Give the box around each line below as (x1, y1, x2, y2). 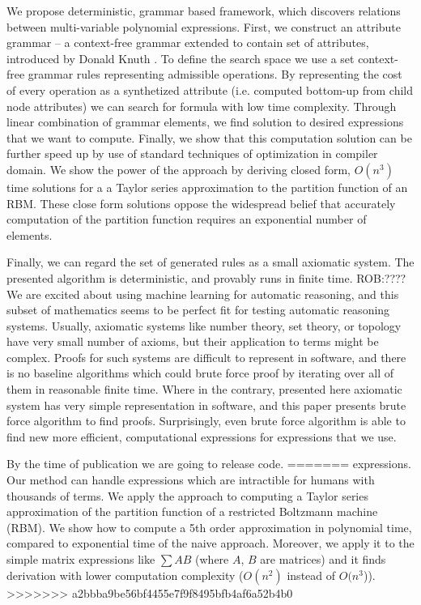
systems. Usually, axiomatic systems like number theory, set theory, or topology (6, 317, 402, 334)
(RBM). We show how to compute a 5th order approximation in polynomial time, (6, 518, 412, 535)
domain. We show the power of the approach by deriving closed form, (6, 160, 351, 177)
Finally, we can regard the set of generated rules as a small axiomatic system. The (6, 254, 415, 271)
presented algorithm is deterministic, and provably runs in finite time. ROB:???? (6, 269, 406, 286)
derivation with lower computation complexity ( (6, 566, 244, 583)
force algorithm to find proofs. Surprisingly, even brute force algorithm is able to (6, 412, 406, 429)
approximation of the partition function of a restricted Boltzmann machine (6, 503, 378, 520)
